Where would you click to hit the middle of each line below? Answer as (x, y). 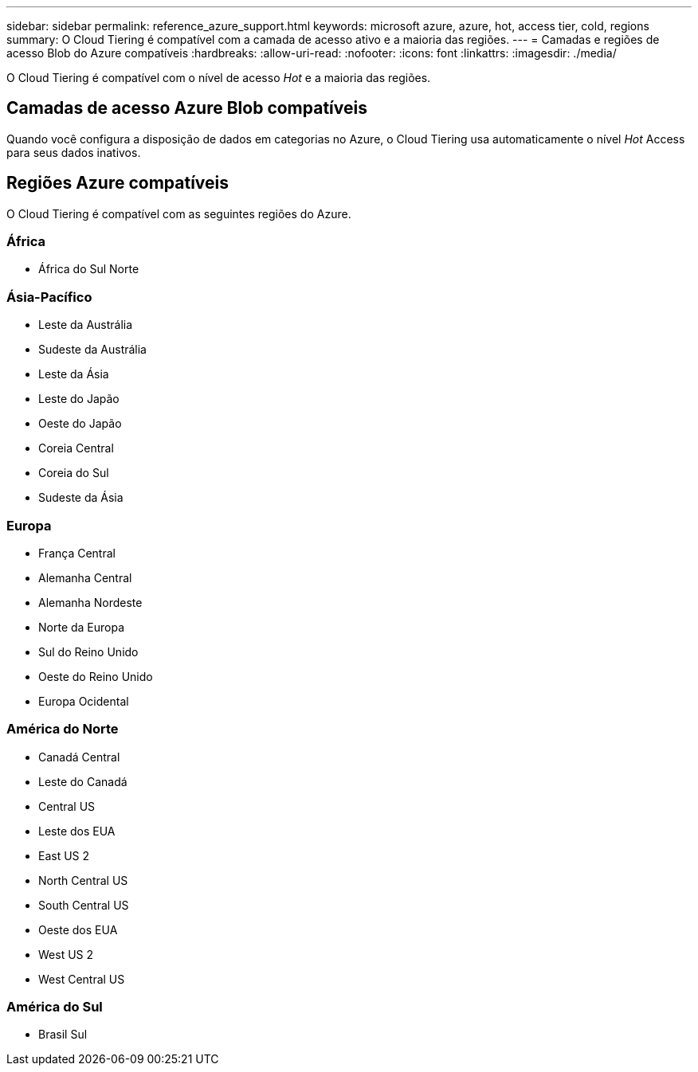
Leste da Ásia (74, 374)
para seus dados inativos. (74, 152)
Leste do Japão (79, 399)
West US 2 (66, 954)
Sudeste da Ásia (81, 498)
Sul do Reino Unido (88, 651)
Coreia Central (76, 448)
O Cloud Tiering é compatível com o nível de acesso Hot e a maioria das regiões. (219, 78)
